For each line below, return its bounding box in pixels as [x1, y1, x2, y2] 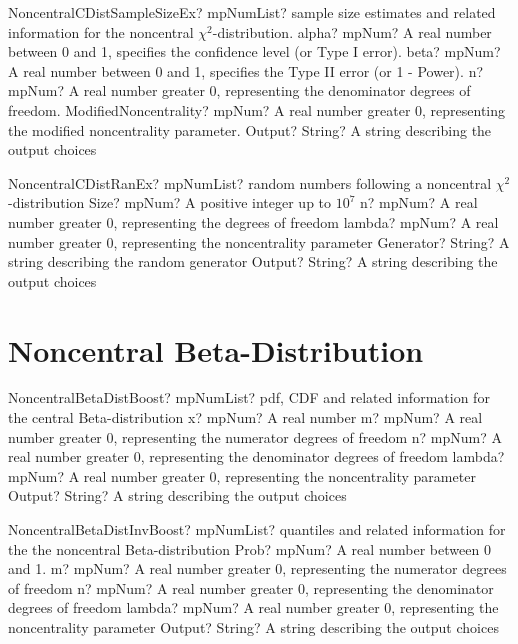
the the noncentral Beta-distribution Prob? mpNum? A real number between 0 [8, 538, 491, 559]
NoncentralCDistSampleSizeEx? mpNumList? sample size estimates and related [8, 2, 496, 22]
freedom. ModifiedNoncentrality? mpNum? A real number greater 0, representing [8, 99, 506, 120]
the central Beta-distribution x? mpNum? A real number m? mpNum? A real [8, 407, 483, 428]
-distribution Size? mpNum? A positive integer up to [8, 192, 332, 213]
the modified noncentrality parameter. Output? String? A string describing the [8, 119, 492, 140]
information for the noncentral [8, 21, 194, 42]
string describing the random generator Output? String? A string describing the [8, 251, 498, 272]
